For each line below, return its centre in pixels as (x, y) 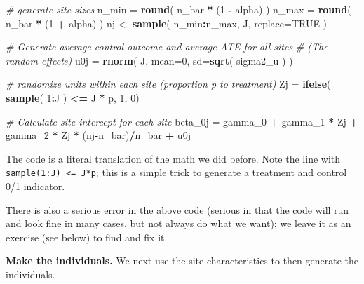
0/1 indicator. (35, 186)
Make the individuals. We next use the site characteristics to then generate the (182, 261)
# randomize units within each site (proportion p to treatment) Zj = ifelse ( (168, 84)
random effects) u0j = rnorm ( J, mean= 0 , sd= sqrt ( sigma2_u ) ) (149, 60)
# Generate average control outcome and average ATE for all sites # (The (167, 47)
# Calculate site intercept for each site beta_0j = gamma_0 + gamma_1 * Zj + (182, 121)
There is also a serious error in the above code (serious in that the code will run (177, 209)
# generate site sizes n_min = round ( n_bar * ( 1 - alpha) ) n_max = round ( (178, 9)
